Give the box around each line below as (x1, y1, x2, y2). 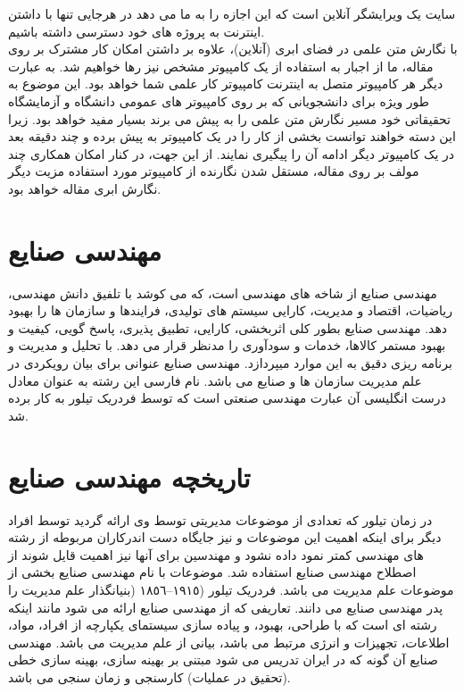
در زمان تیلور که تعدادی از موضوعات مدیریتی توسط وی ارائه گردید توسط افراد (8, 510, 433, 529)
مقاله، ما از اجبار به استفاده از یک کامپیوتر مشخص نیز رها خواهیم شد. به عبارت (8, 56, 434, 75)
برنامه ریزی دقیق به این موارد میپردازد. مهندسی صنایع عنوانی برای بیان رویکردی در (8, 354, 452, 372)
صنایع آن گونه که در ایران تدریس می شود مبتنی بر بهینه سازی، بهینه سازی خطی (8, 650, 438, 669)
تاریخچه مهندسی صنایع (8, 458, 251, 495)
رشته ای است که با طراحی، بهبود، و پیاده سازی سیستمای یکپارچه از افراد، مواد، (8, 615, 437, 634)
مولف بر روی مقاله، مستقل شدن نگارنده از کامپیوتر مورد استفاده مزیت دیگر (8, 162, 419, 180)
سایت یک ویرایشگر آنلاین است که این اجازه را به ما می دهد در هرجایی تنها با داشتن (8, 4, 456, 22)
